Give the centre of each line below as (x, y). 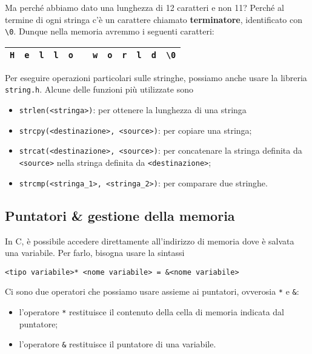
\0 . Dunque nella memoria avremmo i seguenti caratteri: (110, 31)
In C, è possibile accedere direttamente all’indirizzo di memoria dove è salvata (150, 241)
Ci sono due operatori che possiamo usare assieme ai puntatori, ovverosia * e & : (152, 291)
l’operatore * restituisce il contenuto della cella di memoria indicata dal (151, 312)
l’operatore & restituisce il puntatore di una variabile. (118, 344)
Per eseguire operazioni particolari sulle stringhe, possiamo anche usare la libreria (156, 77)
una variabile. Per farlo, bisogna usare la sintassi (95, 253)
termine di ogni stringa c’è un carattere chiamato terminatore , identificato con (154, 19)
